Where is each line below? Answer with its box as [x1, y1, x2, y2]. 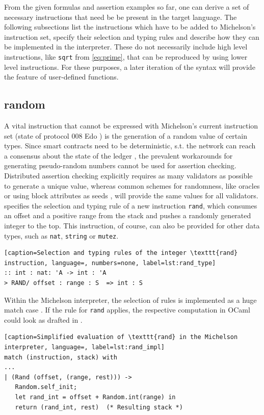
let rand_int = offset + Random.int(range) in [15, 394, 176, 401]
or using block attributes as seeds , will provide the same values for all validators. [4, 190, 258, 201]
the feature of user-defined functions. [4, 71, 119, 82]
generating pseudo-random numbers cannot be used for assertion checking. [4, 160, 236, 171]
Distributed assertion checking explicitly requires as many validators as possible [4, 170, 253, 180]
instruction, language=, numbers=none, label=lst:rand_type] [4, 259, 216, 267]
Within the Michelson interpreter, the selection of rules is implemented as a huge [4, 294, 257, 305]
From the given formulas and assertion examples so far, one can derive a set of [4, 2, 249, 12]
